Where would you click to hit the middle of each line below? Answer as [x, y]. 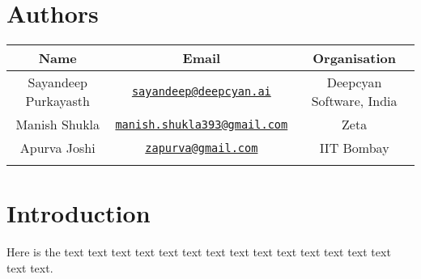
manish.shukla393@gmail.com [202, 124]
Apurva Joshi [57, 148]
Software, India [354, 101]
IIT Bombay [354, 148]
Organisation [354, 58]
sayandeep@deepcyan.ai [201, 92]
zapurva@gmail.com [202, 148]
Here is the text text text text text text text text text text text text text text [199, 252]
